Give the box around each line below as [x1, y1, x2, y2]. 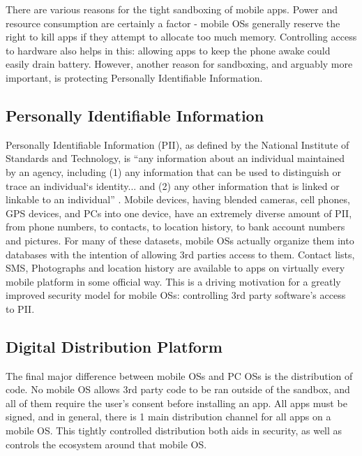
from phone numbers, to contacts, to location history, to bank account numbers [6, 219, 345, 234]
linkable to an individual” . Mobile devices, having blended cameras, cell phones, [6, 192, 350, 207]
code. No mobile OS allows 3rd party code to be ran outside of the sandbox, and [6, 382, 350, 397]
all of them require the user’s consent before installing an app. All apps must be [6, 395, 347, 410]
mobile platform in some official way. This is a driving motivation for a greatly [6, 274, 341, 288]
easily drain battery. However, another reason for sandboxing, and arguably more [6, 57, 353, 71]
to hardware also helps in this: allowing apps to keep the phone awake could [6, 43, 331, 57]
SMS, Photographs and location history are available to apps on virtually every [6, 260, 345, 275]
